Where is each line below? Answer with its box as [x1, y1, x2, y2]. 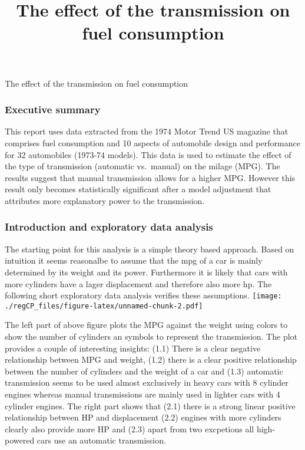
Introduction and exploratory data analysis [5, 219, 213, 234]
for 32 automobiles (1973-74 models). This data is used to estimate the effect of [5, 148, 291, 160]
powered [5, 434, 35, 446]
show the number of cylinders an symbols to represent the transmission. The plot [5, 330, 298, 343]
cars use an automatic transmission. [37, 434, 166, 446]
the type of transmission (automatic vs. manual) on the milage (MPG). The [5, 160, 280, 172]
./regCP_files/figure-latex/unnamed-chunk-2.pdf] [5, 301, 203, 310]
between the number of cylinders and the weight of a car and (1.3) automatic [5, 364, 283, 377]
